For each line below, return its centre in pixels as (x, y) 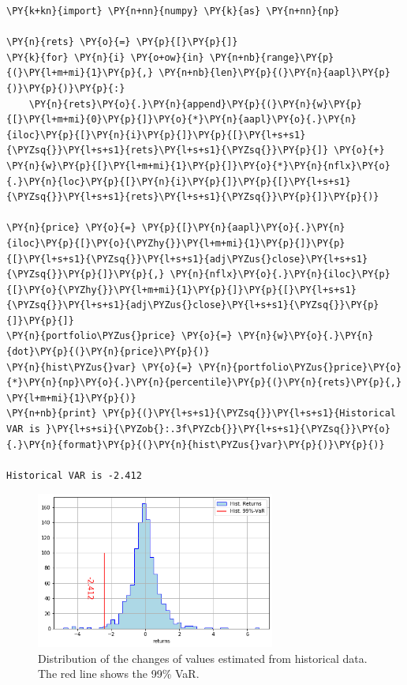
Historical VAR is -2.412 (74, 475)
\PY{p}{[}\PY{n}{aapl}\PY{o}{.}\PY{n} (243, 228)
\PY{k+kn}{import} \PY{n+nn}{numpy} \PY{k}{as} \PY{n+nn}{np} (173, 11)
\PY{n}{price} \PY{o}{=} (71, 228)
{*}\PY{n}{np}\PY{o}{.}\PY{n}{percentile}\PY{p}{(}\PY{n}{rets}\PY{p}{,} (204, 383)
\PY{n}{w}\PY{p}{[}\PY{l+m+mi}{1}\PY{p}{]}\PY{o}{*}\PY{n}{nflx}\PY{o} (198, 166)
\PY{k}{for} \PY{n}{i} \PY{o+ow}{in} (105, 57)
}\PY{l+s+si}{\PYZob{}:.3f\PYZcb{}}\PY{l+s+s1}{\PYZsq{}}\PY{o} (218, 429)
